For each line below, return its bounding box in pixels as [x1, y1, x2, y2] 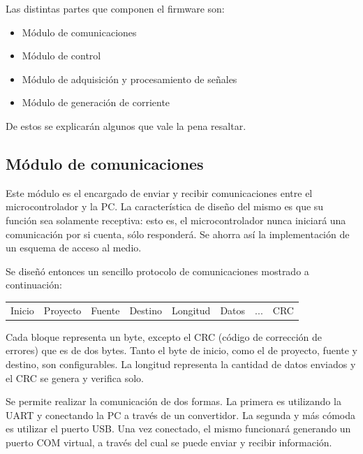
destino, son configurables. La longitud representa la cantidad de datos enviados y [6, 356, 356, 371]
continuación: [6, 277, 62, 292]
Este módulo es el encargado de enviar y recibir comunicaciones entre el [6, 185, 313, 200]
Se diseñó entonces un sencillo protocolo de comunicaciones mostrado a [6, 263, 309, 278]
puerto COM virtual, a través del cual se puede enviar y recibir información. [6, 434, 332, 449]
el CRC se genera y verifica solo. [6, 370, 144, 385]
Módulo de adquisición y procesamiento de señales [22, 71, 237, 86]
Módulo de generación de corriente [22, 95, 170, 110]
